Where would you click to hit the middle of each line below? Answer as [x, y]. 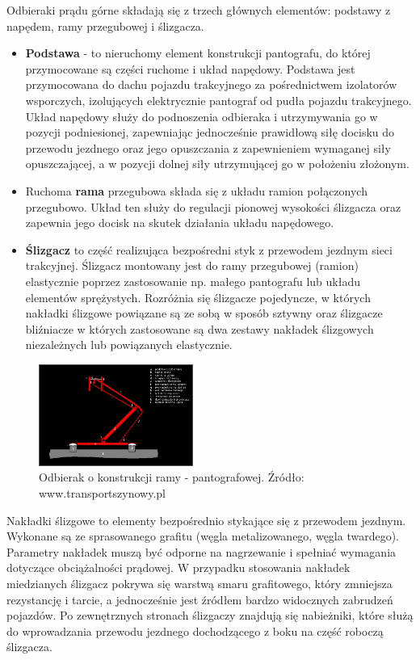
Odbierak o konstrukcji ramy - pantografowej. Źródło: [172, 477]
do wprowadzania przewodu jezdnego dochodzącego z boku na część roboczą [195, 631]
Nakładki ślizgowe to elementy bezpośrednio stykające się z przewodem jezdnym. [206, 520]
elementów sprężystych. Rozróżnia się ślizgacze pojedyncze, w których [198, 297]
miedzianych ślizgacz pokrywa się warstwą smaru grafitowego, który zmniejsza [199, 583]
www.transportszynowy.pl [102, 493]
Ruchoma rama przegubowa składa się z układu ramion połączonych [196, 190]
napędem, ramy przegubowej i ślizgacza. [105, 25]
